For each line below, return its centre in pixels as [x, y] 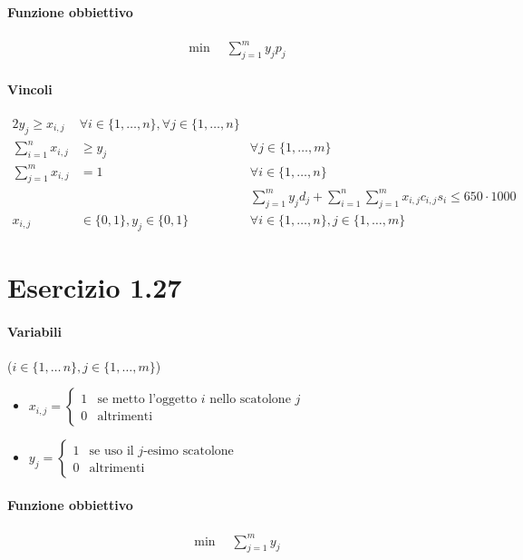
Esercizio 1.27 [95, 286]
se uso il [111, 452]
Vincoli [30, 88]
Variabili [34, 331]
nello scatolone [250, 400]
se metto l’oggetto [147, 400]
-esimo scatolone [189, 452]
